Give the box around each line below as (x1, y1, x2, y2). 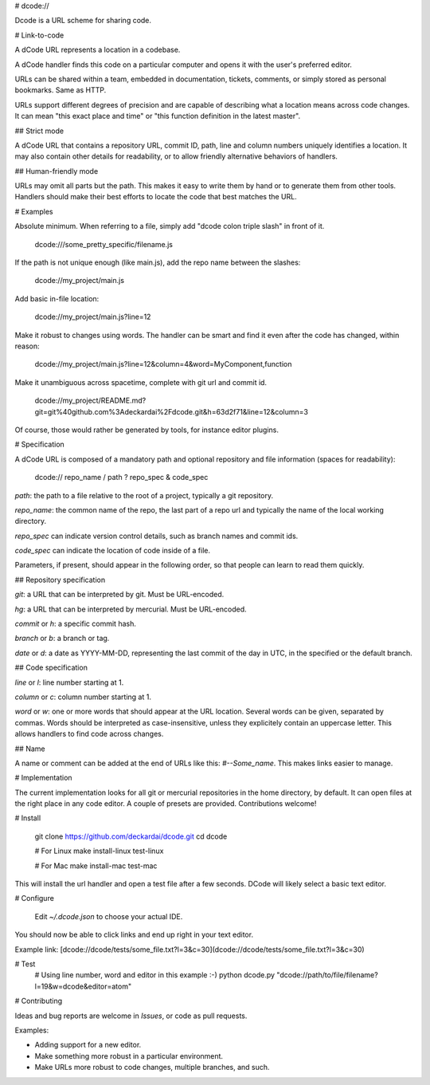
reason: (14, 341, 40, 351)
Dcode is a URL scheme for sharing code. (14, 16, 151, 26)
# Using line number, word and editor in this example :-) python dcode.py (34, 970, 275, 980)
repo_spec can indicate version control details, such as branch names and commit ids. (14, 531, 299, 541)
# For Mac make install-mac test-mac (34, 861, 158, 871)
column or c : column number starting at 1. (14, 692, 151, 702)
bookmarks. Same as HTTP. (14, 85, 107, 95)
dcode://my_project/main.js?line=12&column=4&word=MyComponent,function (34, 360, 292, 369)
